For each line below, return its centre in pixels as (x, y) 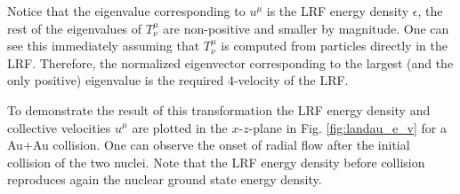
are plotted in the (180, 127)
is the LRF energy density (338, 11)
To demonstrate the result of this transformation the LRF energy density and (219, 109)
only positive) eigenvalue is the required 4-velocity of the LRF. (178, 80)
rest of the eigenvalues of (75, 28)
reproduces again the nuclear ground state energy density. (165, 179)
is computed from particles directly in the (334, 46)
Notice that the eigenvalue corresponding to (126, 11)
